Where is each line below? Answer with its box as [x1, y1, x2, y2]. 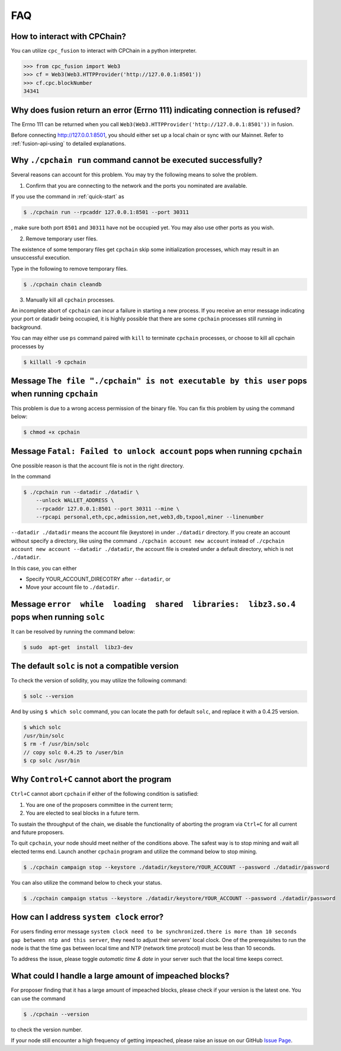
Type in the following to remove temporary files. [11, 265, 128, 272]
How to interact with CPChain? [11, 31, 127, 41]
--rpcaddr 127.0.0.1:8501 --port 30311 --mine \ [36, 505, 180, 512]
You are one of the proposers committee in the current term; [25, 801, 173, 808]
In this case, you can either [11, 565, 77, 572]
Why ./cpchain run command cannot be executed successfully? [11, 155, 263, 165]
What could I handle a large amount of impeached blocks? [11, 971, 230, 981]
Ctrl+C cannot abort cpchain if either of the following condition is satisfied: [11, 790, 199, 797]
